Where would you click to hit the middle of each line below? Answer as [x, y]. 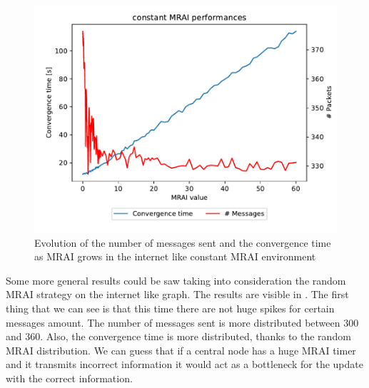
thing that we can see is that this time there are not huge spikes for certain [170, 308]
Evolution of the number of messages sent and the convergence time [183, 242]
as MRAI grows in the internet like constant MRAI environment [175, 256]
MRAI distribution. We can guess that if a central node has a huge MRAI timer [181, 350]
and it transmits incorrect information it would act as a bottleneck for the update [184, 364]
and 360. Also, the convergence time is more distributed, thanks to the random [178, 336]
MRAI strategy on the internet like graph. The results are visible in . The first [177, 294]
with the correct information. [69, 378]
